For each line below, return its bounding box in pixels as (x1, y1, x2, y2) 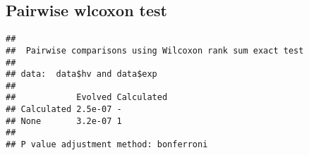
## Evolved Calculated (6, 92, 168, 103)
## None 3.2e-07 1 (6, 116, 122, 126)
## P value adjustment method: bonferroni (6, 139, 208, 150)
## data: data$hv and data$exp (6, 69, 157, 80)
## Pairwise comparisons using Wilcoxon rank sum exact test (6, 45, 304, 56)
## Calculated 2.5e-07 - (6, 104, 122, 115)
